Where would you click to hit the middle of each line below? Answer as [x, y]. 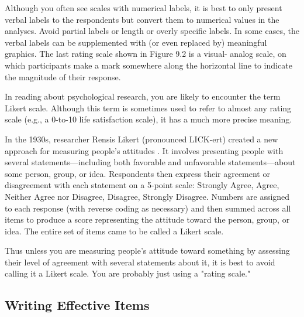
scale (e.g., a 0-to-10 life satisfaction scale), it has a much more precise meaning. [148, 119]
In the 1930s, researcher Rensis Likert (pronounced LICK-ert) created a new [141, 139]
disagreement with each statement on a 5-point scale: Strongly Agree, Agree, [142, 185]
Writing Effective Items [77, 305]
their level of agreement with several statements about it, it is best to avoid [140, 262]
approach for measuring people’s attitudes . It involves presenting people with [144, 150]
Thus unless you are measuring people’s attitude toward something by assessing [147, 250]
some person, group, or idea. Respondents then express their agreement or [137, 173]
